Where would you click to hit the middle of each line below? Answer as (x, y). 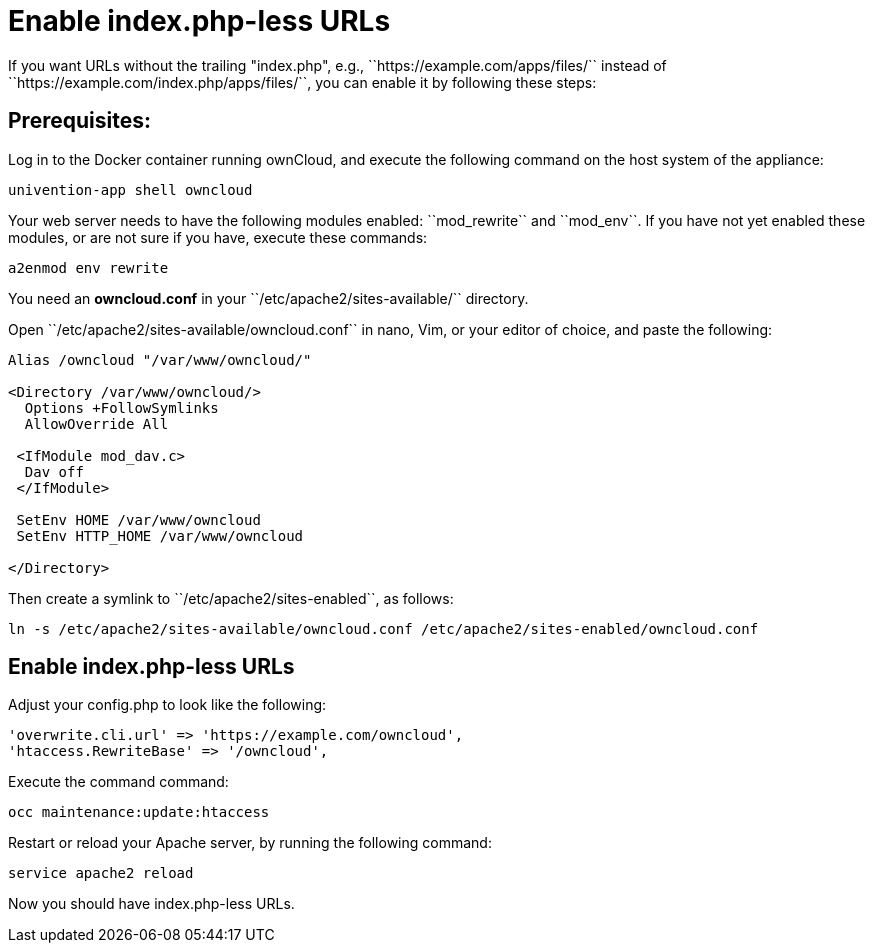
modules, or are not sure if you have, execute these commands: (218, 237)
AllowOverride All (96, 423)
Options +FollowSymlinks (121, 407)
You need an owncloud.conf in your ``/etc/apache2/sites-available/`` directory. (268, 298)
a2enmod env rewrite (88, 267)
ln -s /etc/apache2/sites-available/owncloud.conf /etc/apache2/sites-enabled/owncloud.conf (383, 628)
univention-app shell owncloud (130, 189)
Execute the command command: (118, 782)
